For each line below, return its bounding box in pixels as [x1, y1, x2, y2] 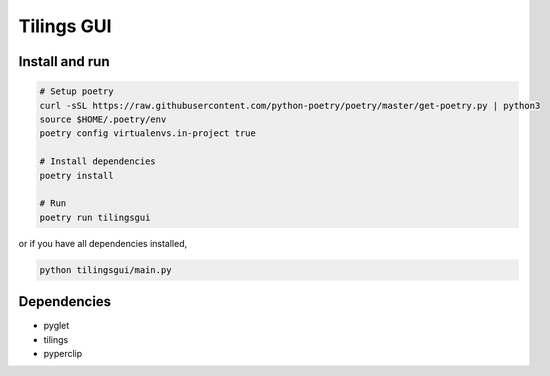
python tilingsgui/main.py [39, 264, 172, 275]
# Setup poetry [39, 86, 114, 97]
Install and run [18, 53, 110, 70]
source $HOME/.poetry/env [39, 113, 167, 125]
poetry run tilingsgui [39, 211, 151, 223]
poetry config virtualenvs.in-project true [39, 128, 257, 139]
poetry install [39, 170, 114, 181]
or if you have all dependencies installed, [18, 237, 188, 249]
